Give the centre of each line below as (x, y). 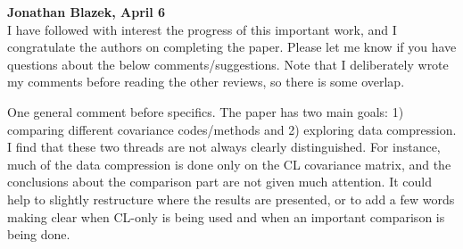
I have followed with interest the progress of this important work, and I (202, 29)
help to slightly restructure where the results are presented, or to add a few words (231, 199)
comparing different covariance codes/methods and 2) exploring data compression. (232, 129)
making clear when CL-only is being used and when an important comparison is (226, 216)
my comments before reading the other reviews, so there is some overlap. (206, 82)
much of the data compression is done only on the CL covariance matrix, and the (229, 164)
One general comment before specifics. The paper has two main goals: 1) (206, 111)
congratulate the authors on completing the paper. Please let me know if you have (232, 47)
